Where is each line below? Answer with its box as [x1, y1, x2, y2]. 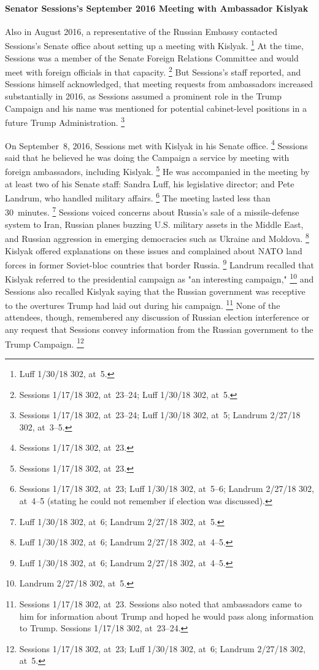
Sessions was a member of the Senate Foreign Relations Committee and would [5, 51, 299, 64]
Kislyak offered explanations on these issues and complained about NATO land [5, 244, 302, 257]
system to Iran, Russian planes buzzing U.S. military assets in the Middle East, [5, 217, 304, 230]
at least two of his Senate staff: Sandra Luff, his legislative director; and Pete [5, 177, 294, 190]
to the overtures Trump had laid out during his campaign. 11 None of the [5, 297, 280, 311]
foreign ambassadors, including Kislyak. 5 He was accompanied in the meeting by [5, 163, 310, 178]
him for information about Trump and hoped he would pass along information [19, 609, 313, 622]
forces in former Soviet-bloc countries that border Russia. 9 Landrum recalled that [5, 257, 314, 271]
